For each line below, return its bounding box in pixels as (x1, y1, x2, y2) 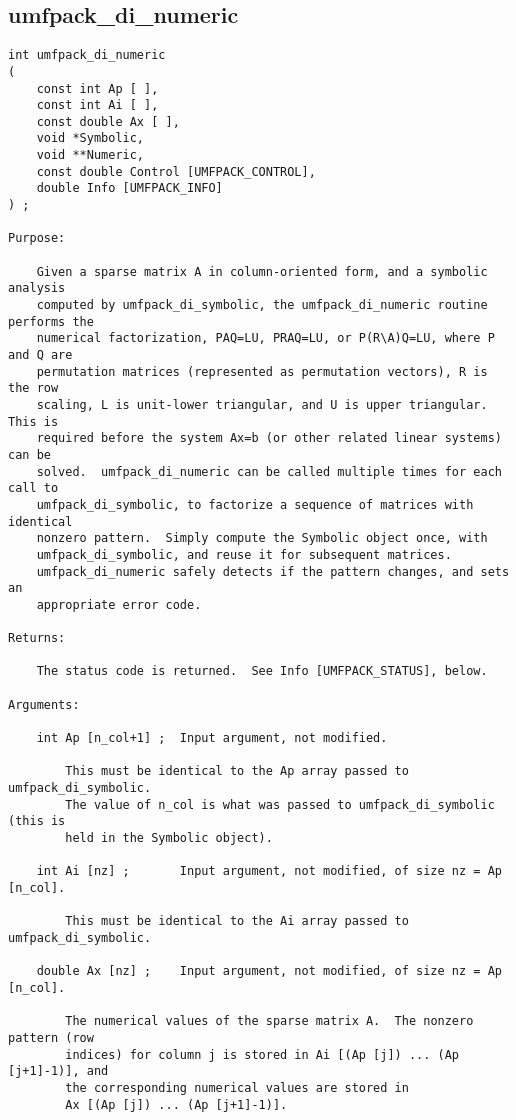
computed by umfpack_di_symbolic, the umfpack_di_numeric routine (36, 298, 488, 313)
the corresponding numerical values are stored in (65, 1080, 409, 1095)
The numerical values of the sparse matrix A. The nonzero (65, 1014, 474, 1029)
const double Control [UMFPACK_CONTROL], (36, 164, 316, 179)
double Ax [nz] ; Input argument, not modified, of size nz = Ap (36, 964, 502, 979)
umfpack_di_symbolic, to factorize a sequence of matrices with (36, 497, 474, 512)
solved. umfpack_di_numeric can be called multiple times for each (36, 464, 502, 479)
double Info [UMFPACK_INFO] (36, 181, 223, 196)
